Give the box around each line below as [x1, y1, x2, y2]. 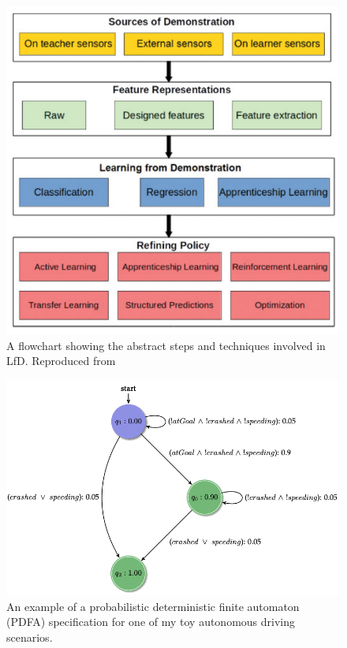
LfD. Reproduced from [6, 352, 116, 369]
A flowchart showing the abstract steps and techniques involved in [6, 337, 326, 353]
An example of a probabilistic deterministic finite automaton [6, 598, 300, 614]
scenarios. [6, 629, 53, 646]
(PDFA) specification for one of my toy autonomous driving [6, 613, 296, 630]
